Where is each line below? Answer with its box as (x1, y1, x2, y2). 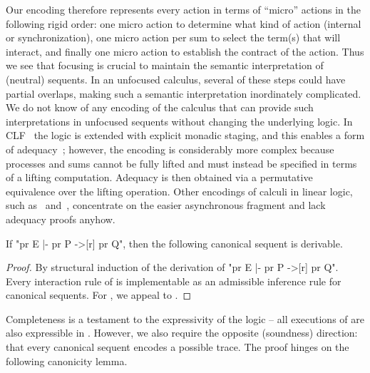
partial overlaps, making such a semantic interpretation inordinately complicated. (6, 86, 361, 101)
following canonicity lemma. (6, 353, 128, 368)
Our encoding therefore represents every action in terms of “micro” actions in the (6, 2, 361, 16)
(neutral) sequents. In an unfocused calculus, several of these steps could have (6, 71, 346, 86)
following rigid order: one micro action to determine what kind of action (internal (6, 16, 361, 31)
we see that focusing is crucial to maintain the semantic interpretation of (6, 58, 324, 73)
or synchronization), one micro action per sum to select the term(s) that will (6, 30, 341, 45)
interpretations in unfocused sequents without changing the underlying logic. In (6, 113, 353, 128)
